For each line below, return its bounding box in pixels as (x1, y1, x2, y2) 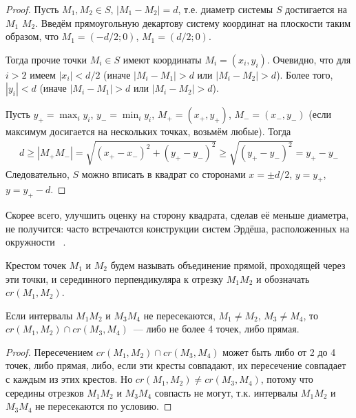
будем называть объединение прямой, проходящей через (110, 257, 346, 272)
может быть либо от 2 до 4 (222, 344, 336, 359)
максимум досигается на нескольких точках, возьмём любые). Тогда (6, 124, 291, 139)
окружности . (6, 235, 66, 249)
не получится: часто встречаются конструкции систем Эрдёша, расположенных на (6, 221, 350, 235)
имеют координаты (123, 52, 202, 66)
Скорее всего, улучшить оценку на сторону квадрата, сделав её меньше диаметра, (6, 208, 349, 222)
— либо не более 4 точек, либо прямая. (133, 321, 300, 336)
